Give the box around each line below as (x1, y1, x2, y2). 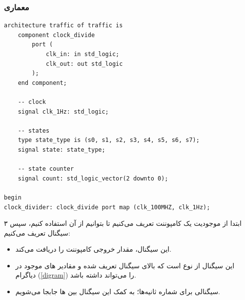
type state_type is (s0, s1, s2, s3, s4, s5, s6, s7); (18, 137, 200, 144)
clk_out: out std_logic (45, 60, 123, 67)
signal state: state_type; (18, 146, 105, 153)
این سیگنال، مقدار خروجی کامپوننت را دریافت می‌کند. (15, 244, 172, 254)
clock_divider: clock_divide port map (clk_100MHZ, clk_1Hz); (4, 203, 210, 211)
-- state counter (18, 165, 74, 173)
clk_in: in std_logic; (45, 51, 120, 58)
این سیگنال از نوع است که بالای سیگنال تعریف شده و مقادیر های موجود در (15, 260, 235, 270)
